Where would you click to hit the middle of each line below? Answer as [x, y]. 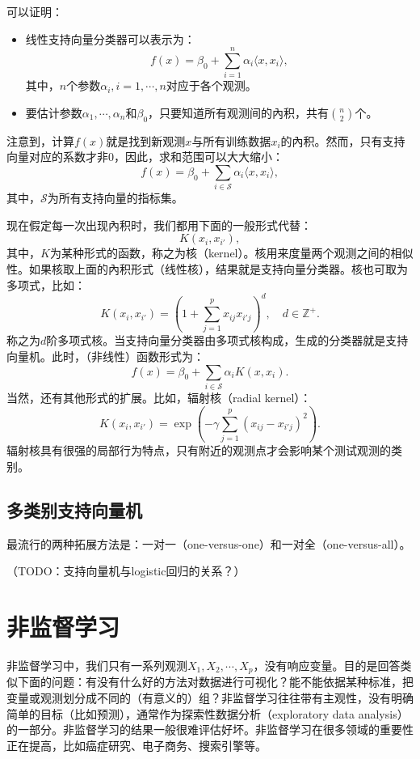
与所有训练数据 [231, 140]
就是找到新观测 [146, 140]
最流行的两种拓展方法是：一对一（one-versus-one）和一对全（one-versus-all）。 [209, 543]
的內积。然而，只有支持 [343, 140]
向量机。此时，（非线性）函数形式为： [105, 356]
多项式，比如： [46, 284]
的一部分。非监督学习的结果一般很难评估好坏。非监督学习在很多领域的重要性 [210, 729]
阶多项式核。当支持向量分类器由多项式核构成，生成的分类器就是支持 [227, 340]
